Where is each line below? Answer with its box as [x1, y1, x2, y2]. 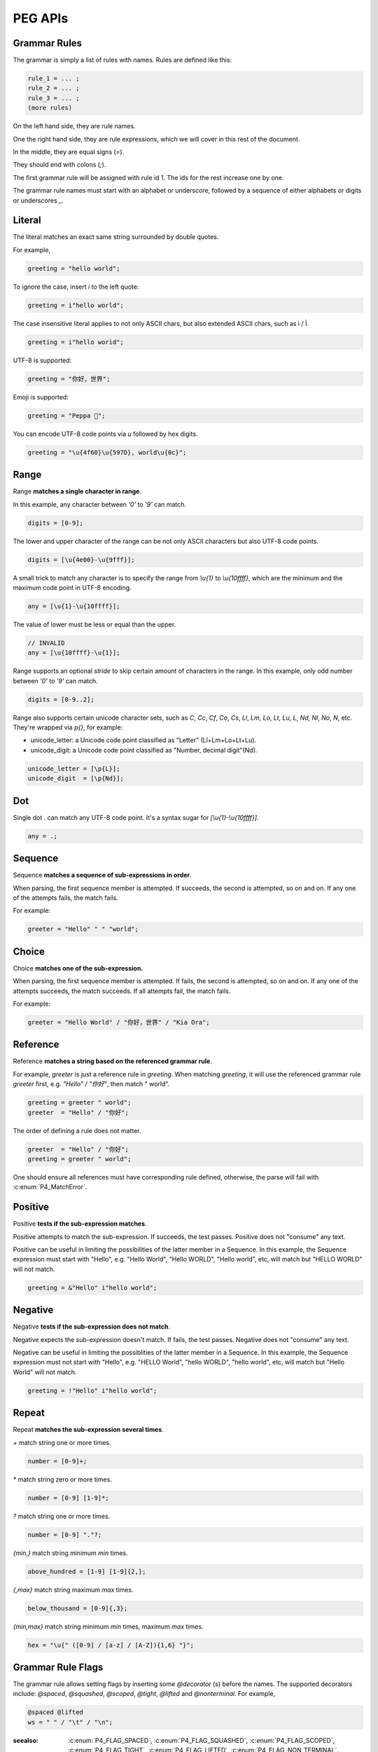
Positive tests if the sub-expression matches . [13, 1219, 147, 1228]
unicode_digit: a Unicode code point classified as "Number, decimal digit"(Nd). [30, 746, 258, 754]
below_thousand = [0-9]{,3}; [27, 1604, 128, 1612]
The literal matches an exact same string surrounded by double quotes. [13, 233, 219, 241]
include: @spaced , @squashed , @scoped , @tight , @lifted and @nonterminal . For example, [13, 1690, 276, 1698]
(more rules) [27, 104, 73, 112]
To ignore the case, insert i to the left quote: [13, 282, 139, 291]
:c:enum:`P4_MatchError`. [13, 1183, 87, 1191]
